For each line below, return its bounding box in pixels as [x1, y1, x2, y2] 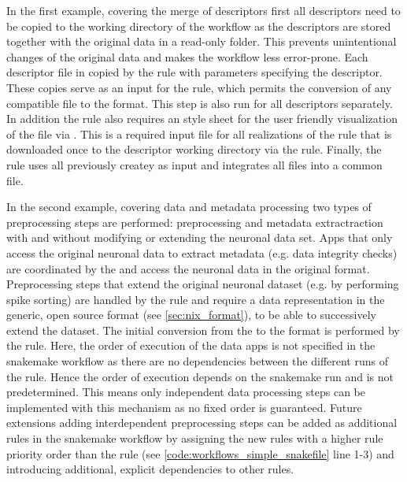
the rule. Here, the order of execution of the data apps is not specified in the [6, 337, 376, 354]
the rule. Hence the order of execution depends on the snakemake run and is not [6, 368, 394, 384]
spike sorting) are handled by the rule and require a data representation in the [6, 291, 385, 307]
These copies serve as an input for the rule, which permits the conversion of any [6, 79, 392, 95]
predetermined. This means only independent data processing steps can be [6, 384, 365, 400]
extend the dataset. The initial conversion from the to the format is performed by [6, 321, 400, 338]
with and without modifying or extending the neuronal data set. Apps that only [6, 229, 393, 246]
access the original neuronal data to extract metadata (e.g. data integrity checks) [6, 244, 398, 261]
